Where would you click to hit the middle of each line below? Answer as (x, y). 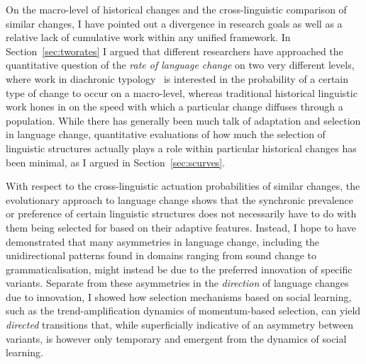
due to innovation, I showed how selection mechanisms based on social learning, (179, 296)
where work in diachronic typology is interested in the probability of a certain (177, 78)
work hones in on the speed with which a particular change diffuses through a (174, 107)
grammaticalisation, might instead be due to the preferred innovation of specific (179, 269)
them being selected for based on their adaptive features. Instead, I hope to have (181, 227)
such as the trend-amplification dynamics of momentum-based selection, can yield (183, 311)
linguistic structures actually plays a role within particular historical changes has (181, 148)
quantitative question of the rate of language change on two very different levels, (180, 65)
